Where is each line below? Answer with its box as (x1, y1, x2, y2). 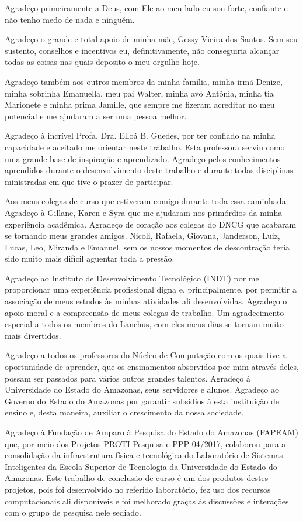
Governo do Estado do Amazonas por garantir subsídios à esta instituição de (5, 394, 279, 407)
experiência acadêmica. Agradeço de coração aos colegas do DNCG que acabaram (5, 218, 297, 230)
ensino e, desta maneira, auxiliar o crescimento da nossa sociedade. (5, 406, 244, 418)
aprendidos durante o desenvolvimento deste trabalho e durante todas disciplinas (5, 164, 294, 176)
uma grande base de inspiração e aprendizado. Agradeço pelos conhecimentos (5, 152, 281, 164)
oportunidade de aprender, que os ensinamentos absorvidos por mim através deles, (5, 360, 299, 373)
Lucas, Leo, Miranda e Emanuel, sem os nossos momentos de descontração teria (5, 241, 290, 253)
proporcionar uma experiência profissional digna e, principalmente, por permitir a (5, 283, 297, 296)
